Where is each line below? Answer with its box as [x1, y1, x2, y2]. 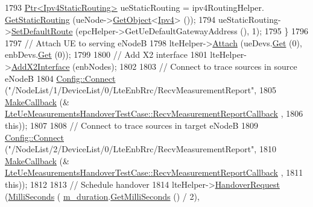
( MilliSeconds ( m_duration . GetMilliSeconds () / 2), [5, 190, 200, 202]
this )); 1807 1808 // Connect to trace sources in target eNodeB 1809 [5, 119, 259, 131]
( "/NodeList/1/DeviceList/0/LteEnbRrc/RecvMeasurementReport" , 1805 [5, 84, 276, 96]
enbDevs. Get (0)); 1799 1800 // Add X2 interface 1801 [5, 48, 207, 61]
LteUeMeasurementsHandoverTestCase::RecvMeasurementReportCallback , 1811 [5, 166, 303, 179]
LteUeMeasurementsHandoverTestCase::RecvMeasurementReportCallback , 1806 [5, 107, 303, 120]
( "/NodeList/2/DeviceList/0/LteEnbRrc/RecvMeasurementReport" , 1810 [5, 143, 276, 155]
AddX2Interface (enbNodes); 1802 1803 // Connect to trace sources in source [11, 60, 297, 72]
